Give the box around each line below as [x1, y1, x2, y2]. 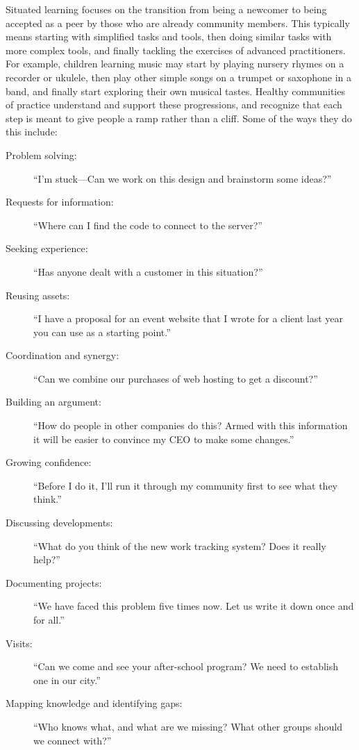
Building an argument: [6, 394, 101, 409]
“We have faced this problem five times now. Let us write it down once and [33, 599, 354, 613]
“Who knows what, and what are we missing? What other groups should [33, 719, 343, 733]
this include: [6, 124, 58, 139]
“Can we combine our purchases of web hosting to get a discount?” [33, 371, 318, 385]
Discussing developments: [6, 515, 113, 530]
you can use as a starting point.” [33, 324, 171, 339]
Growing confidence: [6, 455, 92, 469]
